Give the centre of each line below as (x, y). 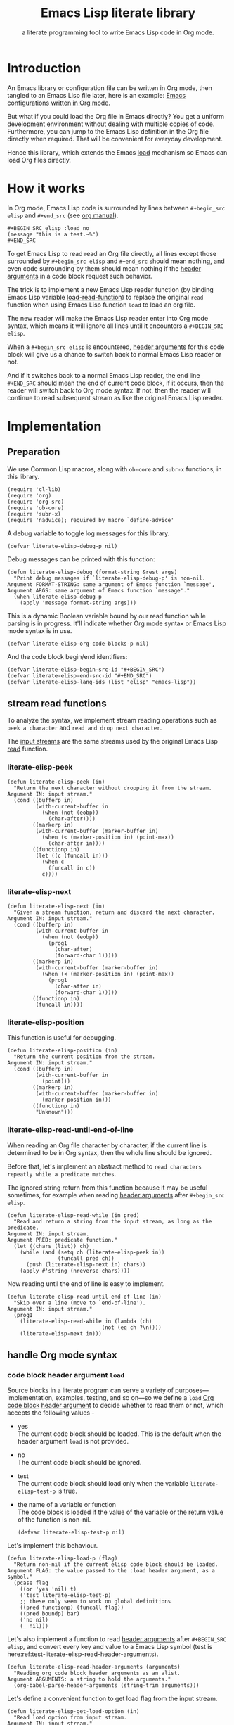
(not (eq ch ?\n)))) (131, 1328)
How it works (46, 188)
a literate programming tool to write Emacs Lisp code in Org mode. (118, 32)
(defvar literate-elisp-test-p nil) (71, 1533)
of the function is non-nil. (54, 1520)
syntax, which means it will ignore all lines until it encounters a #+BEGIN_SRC (116, 326)
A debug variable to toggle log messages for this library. (89, 533)
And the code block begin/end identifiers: (67, 656)
